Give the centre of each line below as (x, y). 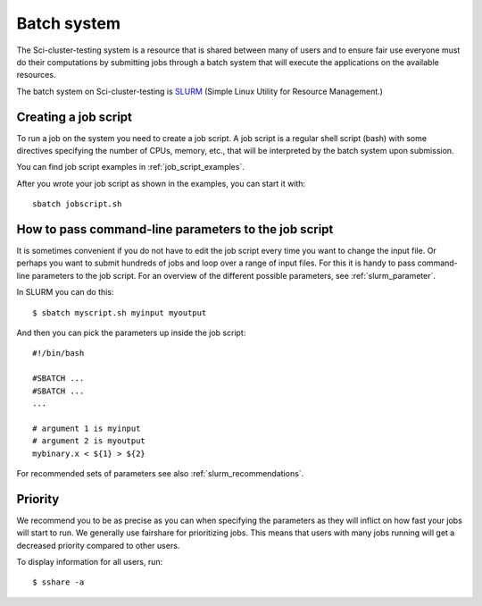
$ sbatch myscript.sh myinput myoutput (120, 312)
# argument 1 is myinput (87, 428)
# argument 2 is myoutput (89, 441)
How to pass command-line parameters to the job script (175, 229)
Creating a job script (75, 117)
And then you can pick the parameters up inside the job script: (131, 333)
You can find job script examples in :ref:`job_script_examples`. (130, 167)
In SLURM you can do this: (65, 292)
